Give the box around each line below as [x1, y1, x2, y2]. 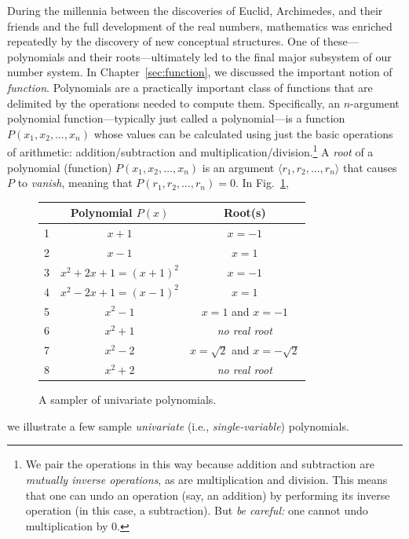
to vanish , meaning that [17, 174, 133, 191]
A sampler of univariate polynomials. [38, 391, 217, 408]
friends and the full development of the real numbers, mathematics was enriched [7, 17, 393, 34]
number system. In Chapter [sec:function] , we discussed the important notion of [7, 64, 393, 80]
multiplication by [25, 517, 108, 533]
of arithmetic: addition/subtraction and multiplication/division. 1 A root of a [7, 141, 374, 159]
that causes [342, 159, 397, 175]
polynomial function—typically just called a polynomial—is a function [7, 110, 345, 126]
